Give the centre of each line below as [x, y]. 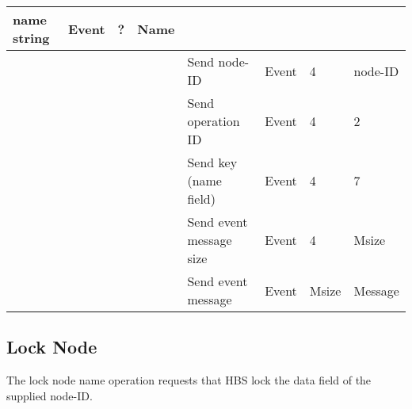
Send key [212, 162]
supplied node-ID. [50, 395]
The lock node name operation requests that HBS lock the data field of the [189, 380]
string [31, 38]
